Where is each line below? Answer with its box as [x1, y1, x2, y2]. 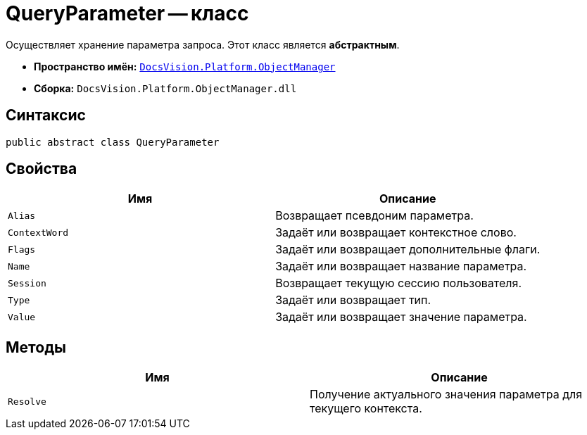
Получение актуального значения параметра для [310, 387, 583, 402]
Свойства [6, 160, 77, 178]
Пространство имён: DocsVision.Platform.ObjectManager [34, 60, 336, 72]
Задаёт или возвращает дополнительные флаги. [275, 242, 541, 257]
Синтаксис [6, 106, 86, 125]
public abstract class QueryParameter [6, 136, 220, 148]
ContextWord [8, 227, 69, 238]
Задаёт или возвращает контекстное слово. [275, 225, 517, 240]
